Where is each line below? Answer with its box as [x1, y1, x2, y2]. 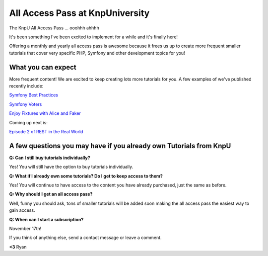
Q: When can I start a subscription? [9, 216, 84, 222]
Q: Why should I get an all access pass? [9, 191, 93, 197]
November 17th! [9, 226, 42, 231]
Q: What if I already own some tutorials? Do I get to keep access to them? [9, 173, 163, 179]
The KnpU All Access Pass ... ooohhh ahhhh [9, 25, 99, 31]
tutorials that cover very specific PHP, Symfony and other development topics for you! [9, 50, 186, 56]
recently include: [9, 83, 44, 89]
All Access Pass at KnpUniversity [9, 7, 150, 18]
